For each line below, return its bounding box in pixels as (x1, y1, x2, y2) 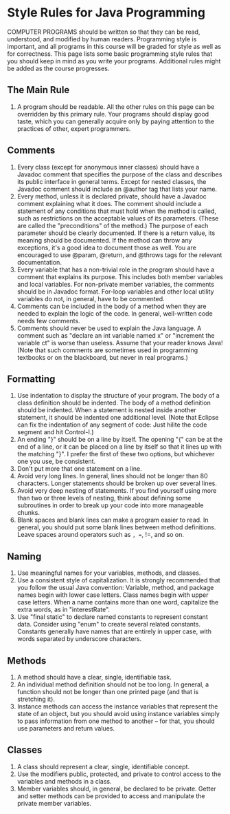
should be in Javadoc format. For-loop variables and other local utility (16, 287, 214, 296)
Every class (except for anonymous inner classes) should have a (16, 163, 200, 171)
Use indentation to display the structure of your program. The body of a (16, 391, 220, 400)
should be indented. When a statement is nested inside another (16, 406, 197, 414)
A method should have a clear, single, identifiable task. (16, 673, 172, 681)
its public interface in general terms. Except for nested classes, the (16, 177, 207, 185)
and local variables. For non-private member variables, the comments (16, 280, 215, 288)
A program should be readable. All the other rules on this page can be (16, 102, 215, 111)
